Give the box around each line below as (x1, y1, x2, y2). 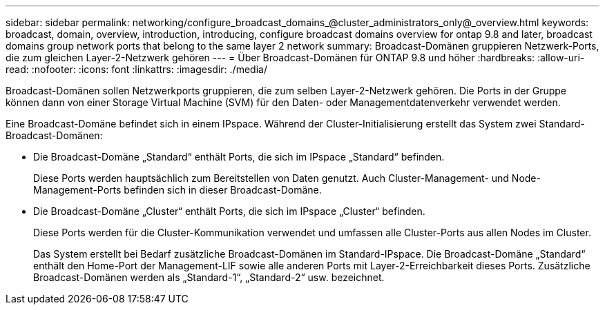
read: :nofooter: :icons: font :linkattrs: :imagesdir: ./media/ (6, 63, 267, 75)
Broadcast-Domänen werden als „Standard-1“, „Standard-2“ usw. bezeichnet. (33, 271, 385, 283)
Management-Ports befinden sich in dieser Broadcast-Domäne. (33, 184, 322, 196)
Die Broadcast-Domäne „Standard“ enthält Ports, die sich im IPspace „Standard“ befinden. (33, 151, 445, 163)
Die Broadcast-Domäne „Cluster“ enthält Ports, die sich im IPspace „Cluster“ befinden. (33, 205, 425, 217)
